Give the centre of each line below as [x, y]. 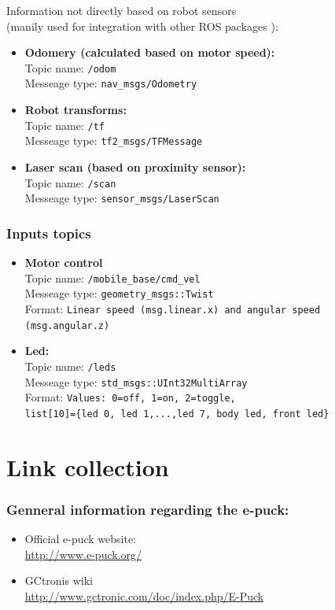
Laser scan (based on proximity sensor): [135, 167]
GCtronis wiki [59, 580]
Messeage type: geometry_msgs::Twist [119, 293]
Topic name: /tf [64, 125]
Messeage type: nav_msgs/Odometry [111, 83]
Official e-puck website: [81, 539]
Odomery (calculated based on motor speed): [150, 52]
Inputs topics [49, 233]
